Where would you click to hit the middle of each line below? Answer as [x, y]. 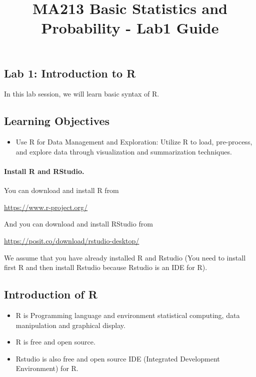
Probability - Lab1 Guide [130, 28]
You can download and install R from [61, 190]
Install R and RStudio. [44, 171]
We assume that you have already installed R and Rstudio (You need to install [125, 257]
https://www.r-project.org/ [46, 207]
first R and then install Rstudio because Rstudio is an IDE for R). [106, 267]
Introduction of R [51, 294]
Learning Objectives [57, 121]
